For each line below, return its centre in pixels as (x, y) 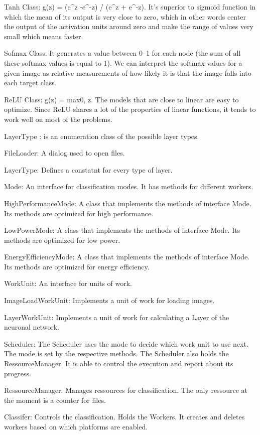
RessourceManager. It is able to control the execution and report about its (119, 364)
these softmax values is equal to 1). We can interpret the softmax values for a (123, 62)
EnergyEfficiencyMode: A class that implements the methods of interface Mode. (127, 257)
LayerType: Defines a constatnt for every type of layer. (88, 169)
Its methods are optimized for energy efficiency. (77, 266)
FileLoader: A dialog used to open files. (64, 153)
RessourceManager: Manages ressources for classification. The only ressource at (126, 390)
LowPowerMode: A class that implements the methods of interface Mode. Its (122, 230)
